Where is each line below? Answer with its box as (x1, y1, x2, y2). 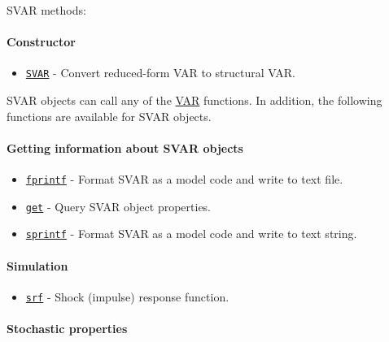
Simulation (7, 257, 68, 274)
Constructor (7, 33, 76, 50)
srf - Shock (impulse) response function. (25, 288, 229, 305)
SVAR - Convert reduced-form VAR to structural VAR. (25, 64, 295, 81)
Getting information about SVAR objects (7, 139, 243, 156)
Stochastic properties (7, 320, 128, 337)
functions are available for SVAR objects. (7, 107, 212, 124)
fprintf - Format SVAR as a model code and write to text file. (25, 171, 343, 188)
